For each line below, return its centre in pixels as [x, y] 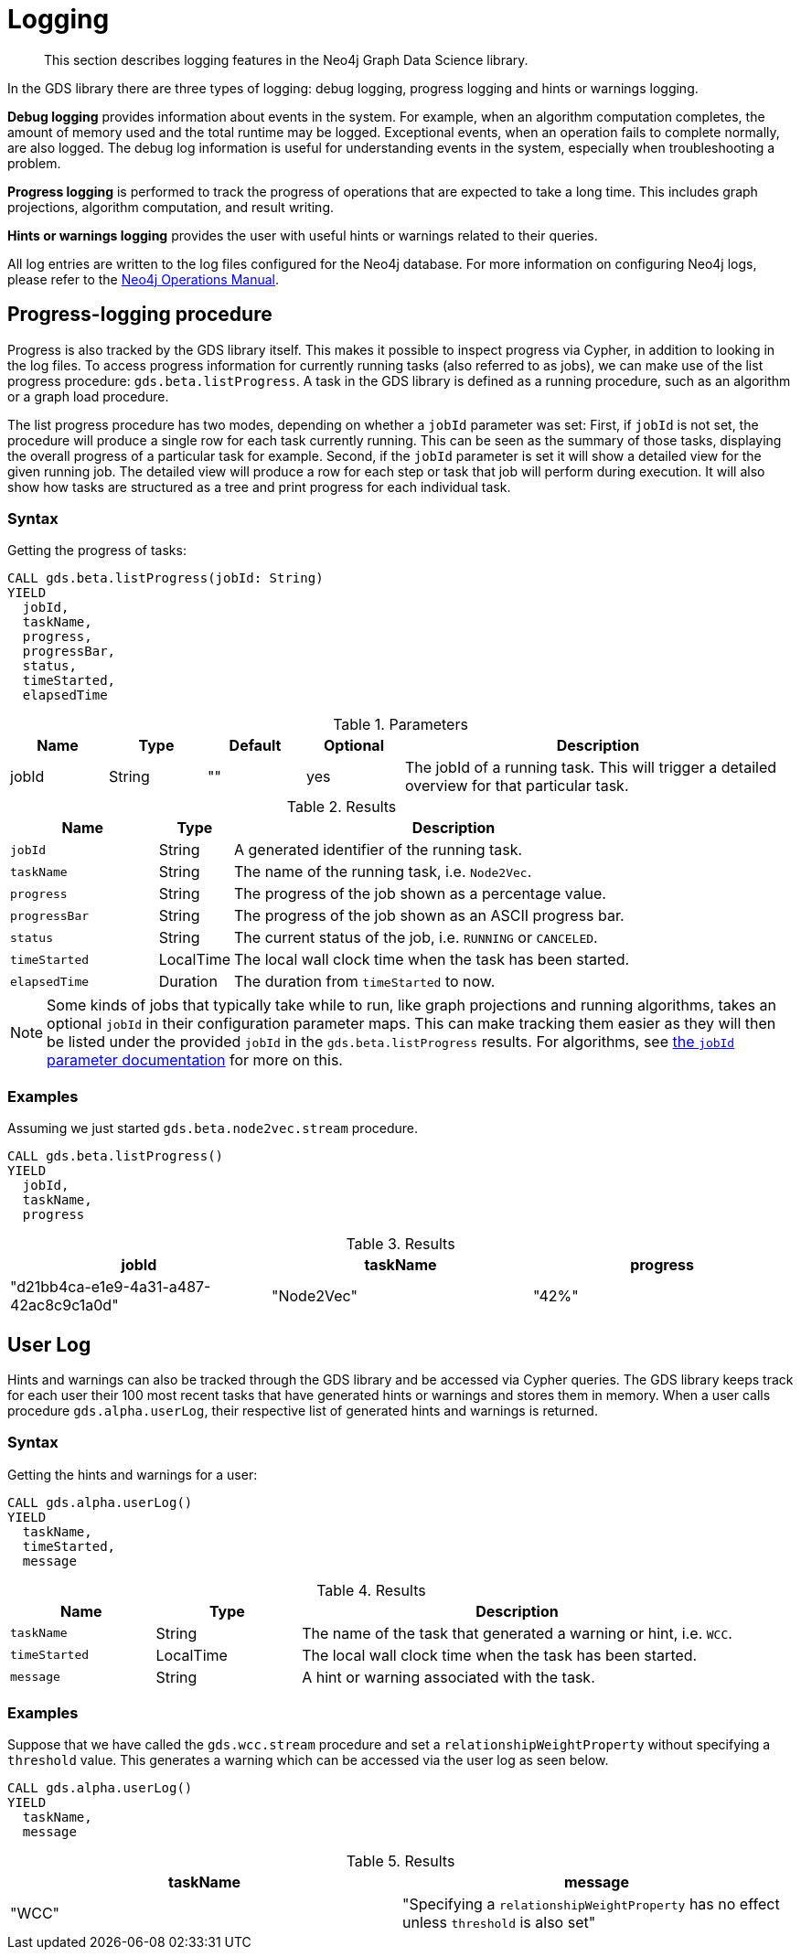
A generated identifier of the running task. [379, 850]
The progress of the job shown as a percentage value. [420, 894]
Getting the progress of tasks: [97, 551]
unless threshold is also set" [499, 1923]
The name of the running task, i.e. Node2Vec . [383, 872]
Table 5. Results [400, 1861]
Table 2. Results [342, 807]
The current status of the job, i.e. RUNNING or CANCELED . [416, 938]
